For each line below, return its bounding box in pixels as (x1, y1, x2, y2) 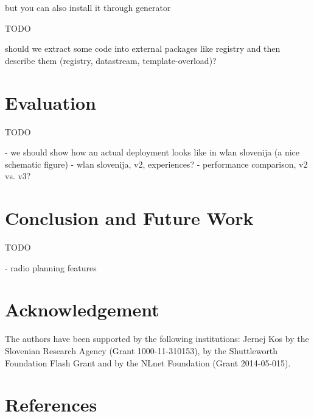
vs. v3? (5, 169, 31, 182)
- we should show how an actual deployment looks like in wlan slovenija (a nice (5, 146, 300, 159)
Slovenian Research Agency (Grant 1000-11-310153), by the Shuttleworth (5, 344, 278, 357)
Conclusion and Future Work (5, 205, 254, 230)
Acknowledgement (5, 297, 159, 322)
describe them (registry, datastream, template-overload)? (5, 54, 217, 66)
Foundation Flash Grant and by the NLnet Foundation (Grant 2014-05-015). (5, 356, 291, 369)
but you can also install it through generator (5, 1, 171, 13)
